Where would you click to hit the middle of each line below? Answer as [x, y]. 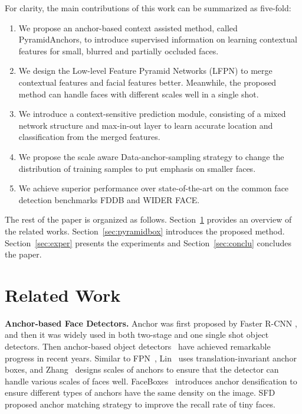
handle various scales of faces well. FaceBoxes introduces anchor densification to [151, 381]
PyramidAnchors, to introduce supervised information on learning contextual [158, 39]
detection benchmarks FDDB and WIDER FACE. [109, 199]
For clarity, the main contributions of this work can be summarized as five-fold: [148, 8]
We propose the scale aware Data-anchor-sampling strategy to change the [151, 156]
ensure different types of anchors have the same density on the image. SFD [140, 392]
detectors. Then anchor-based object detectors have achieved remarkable [138, 346]
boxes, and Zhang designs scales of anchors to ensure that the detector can [142, 369]
